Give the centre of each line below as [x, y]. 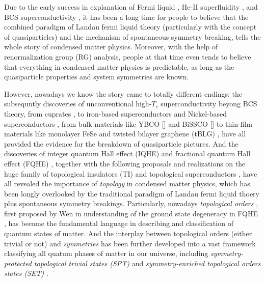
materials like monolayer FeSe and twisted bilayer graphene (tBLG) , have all [125, 134]
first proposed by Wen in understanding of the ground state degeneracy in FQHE [131, 213]
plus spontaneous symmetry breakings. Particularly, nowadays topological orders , [131, 203]
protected [18, 263]
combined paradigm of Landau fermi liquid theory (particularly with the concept [130, 27]
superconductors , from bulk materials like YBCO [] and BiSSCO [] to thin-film [128, 123]
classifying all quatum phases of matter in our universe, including [106, 253]
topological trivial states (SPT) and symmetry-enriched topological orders [147, 263]
